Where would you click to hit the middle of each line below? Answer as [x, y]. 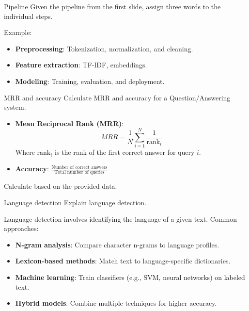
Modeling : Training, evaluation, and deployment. [90, 81]
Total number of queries [79, 172]
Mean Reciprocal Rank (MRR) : [70, 123]
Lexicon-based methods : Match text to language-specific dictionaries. [123, 261]
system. [15, 107]
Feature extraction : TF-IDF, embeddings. [81, 65]
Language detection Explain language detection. [75, 202]
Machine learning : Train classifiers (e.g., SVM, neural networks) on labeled [130, 277]
